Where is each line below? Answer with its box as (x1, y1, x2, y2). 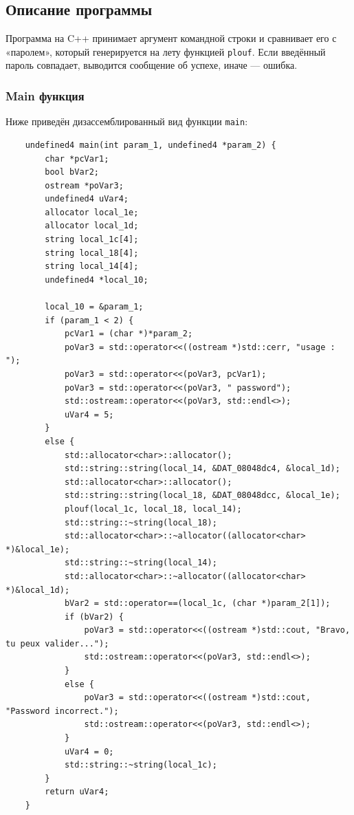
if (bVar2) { (64, 611, 124, 622)
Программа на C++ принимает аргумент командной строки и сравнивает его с (5, 31, 337, 45)
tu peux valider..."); (5, 638, 109, 649)
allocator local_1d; (45, 221, 139, 231)
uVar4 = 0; (64, 746, 114, 757)
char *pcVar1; (45, 153, 109, 164)
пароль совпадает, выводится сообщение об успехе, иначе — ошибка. (5, 58, 298, 72)
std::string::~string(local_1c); (64, 760, 217, 770)
